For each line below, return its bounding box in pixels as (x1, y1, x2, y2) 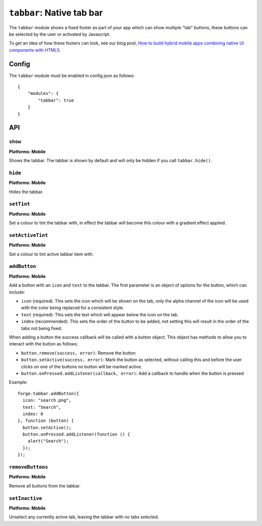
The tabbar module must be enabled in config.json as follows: (9, 73, 135, 78)
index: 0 (22, 411, 44, 417)
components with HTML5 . (9, 47, 61, 53)
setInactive (9, 495, 42, 501)
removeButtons (9, 464, 49, 470)
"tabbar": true (38, 97, 74, 103)
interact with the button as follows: (9, 341, 79, 347)
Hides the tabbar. (9, 189, 44, 195)
